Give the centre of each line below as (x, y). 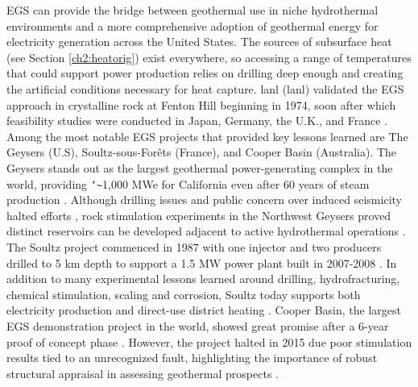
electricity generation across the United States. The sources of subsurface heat (199, 42)
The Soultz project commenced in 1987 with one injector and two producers (194, 246)
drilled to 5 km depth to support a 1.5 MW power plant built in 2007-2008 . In (202, 262)
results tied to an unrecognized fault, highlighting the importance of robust (192, 358)
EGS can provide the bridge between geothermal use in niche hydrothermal (192, 10)
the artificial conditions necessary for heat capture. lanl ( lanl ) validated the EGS (205, 88)
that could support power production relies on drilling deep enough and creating (205, 73)
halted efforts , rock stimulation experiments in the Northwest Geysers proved (199, 215)
